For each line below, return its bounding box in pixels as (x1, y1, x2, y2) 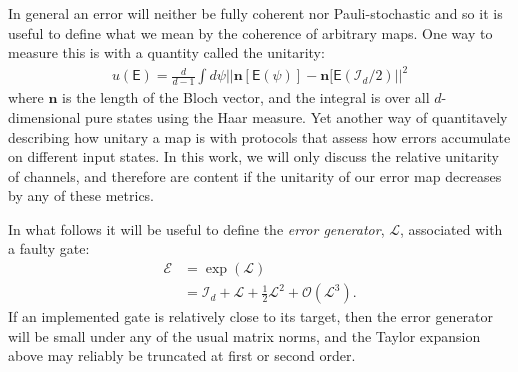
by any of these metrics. (8, 185, 155, 206)
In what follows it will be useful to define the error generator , (8, 218, 385, 239)
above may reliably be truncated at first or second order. (8, 345, 356, 366)
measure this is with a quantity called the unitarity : (8, 42, 325, 63)
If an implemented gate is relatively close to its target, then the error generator (8, 306, 494, 327)
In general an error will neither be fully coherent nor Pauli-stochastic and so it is (8, 3, 503, 23)
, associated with (399, 218, 503, 239)
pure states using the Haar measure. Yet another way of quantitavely (85, 106, 508, 127)
